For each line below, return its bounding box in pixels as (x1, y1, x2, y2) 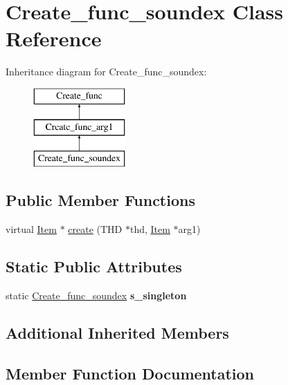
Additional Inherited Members (6, 321, 229, 343)
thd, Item (129, 222, 170, 236)
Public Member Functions (6, 189, 195, 211)
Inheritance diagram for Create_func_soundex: (6, 64, 207, 79)
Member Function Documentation (6, 362, 255, 384)
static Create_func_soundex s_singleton (6, 288, 187, 302)
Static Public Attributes (6, 256, 182, 277)
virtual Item (6, 222, 57, 236)
